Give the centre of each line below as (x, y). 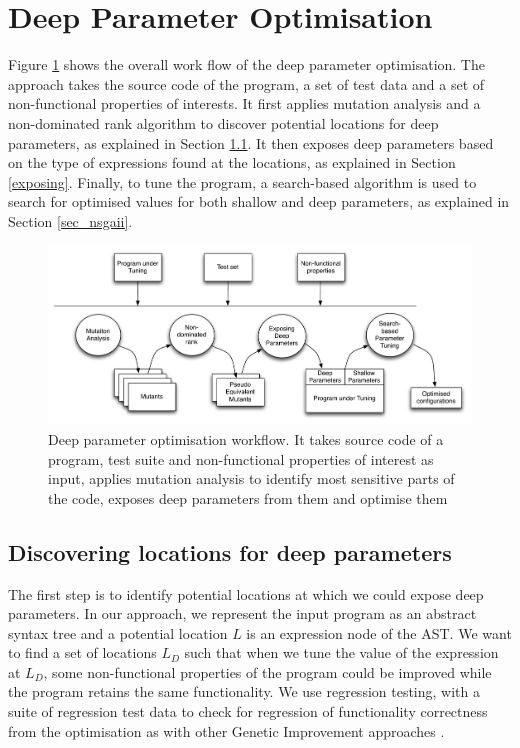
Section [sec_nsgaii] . (70, 220)
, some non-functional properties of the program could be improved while (267, 671)
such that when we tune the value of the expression (341, 652)
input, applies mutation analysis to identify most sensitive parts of (251, 478)
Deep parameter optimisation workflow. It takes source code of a (246, 438)
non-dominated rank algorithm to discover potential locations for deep (223, 122)
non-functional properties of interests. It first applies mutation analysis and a (244, 103)
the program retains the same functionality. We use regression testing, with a (244, 691)
